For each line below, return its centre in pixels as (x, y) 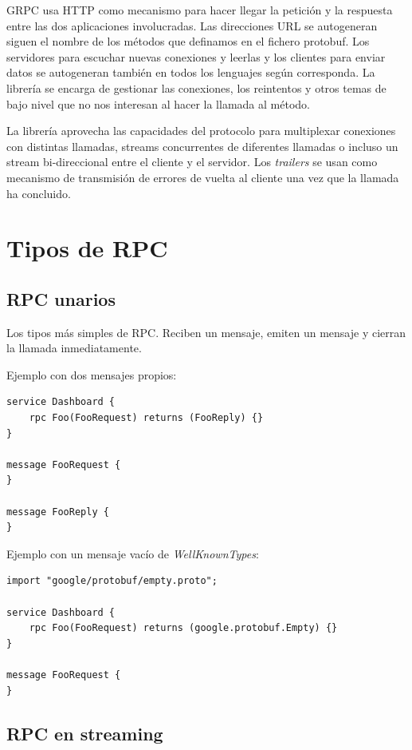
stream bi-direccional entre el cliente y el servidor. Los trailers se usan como (192, 162)
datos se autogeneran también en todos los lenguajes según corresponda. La (191, 72)
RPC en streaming (85, 733)
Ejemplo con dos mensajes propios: (92, 374)
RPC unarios (61, 298)
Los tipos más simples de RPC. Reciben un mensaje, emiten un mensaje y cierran (206, 332)
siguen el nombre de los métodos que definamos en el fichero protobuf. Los (188, 41)
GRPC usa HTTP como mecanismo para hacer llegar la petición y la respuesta (200, 10)
